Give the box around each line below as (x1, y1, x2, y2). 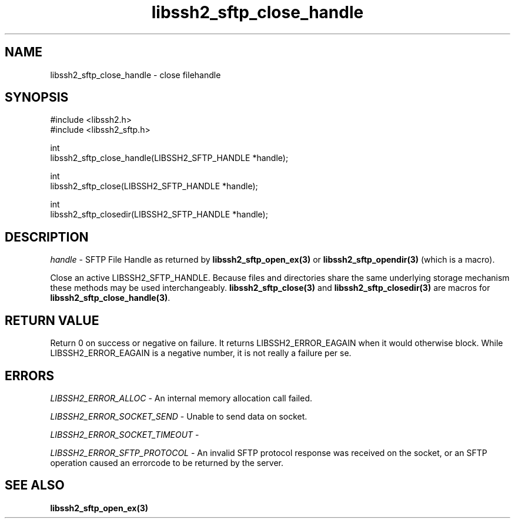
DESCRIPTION (5, 229, 89, 244)
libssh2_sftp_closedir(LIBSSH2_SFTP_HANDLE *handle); (50, 209, 268, 220)
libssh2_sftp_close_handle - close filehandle (50, 69, 221, 80)
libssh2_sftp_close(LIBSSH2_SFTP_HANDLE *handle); (50, 181, 258, 192)
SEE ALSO (5, 478, 65, 493)
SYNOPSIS (5, 90, 69, 105)
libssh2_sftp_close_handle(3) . (50, 293, 170, 303)
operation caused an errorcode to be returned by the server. (50, 457, 284, 468)
